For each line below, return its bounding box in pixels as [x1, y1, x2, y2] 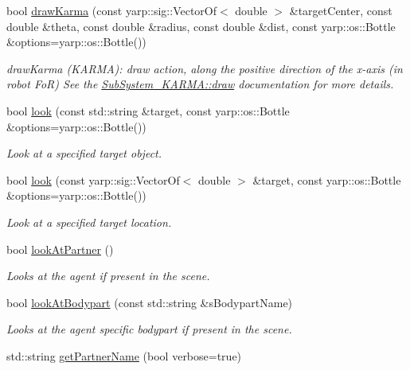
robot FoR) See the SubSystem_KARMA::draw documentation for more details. [6, 76, 394, 92]
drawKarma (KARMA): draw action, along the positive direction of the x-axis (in [6, 60, 403, 76]
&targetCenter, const [289, 2, 392, 18]
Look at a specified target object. [6, 145, 162, 162]
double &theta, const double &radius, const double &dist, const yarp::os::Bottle [6, 18, 396, 34]
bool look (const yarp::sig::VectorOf [6, 171, 180, 188]
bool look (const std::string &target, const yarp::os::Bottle [6, 102, 290, 119]
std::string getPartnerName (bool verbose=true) [6, 347, 242, 364]
